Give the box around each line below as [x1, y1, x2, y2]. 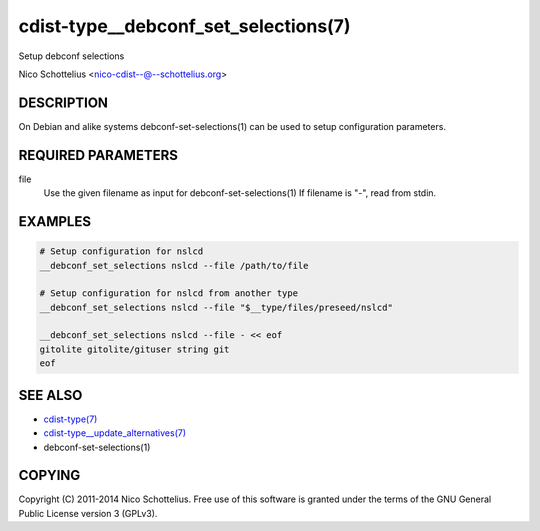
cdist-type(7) [43, 413, 98, 425]
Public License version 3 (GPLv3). [18, 507, 158, 519]
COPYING [18, 467, 81, 484]
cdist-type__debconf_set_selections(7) [18, 15, 351, 37]
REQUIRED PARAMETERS [18, 146, 179, 164]
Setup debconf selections [18, 50, 125, 62]
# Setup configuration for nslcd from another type [39, 288, 299, 299]
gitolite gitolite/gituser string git [39, 343, 230, 355]
